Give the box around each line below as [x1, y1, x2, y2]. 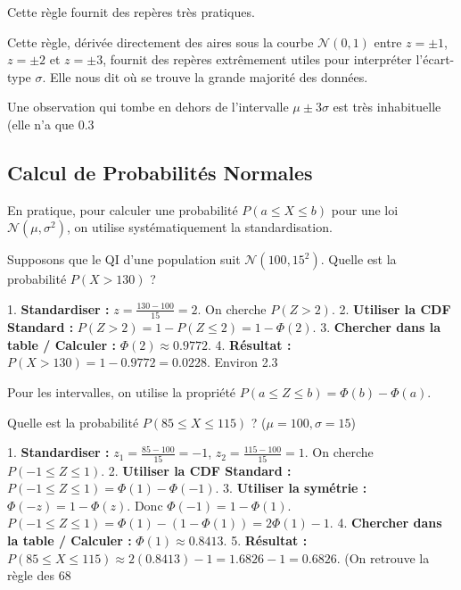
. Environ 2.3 [206, 353, 278, 371]
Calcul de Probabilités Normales [7, 158, 313, 186]
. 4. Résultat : [207, 335, 292, 353]
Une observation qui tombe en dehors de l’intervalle [7, 97, 289, 116]
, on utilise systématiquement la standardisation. [66, 218, 333, 237]
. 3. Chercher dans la [312, 318, 441, 337]
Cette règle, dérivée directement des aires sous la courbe [7, 32, 314, 51]
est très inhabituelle [333, 97, 441, 116]
